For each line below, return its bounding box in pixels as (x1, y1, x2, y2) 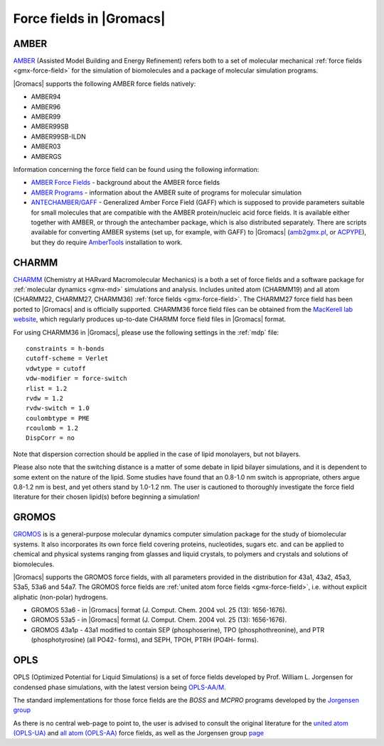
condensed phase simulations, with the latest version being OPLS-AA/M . (13, 683, 227, 691)
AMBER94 (31, 92, 61, 101)
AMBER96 (31, 102, 61, 111)
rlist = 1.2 (26, 384, 68, 392)
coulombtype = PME (26, 414, 90, 422)
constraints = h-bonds (26, 345, 105, 352)
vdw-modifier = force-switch (26, 374, 127, 383)
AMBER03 (31, 142, 61, 151)
